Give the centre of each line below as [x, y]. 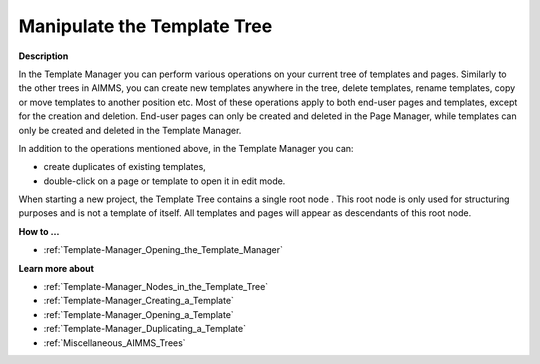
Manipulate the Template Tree [145, 26]
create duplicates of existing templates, [125, 167]
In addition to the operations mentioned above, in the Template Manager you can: [186, 148]
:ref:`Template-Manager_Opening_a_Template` [138, 314]
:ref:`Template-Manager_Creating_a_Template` [139, 301]
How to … [39, 231]
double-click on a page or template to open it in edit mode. [164, 181]
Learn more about [56, 268]
